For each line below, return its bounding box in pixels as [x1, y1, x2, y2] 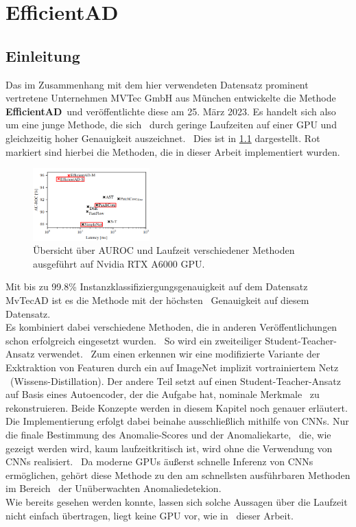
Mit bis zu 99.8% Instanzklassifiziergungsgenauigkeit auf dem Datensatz [5, 279, 308, 294]
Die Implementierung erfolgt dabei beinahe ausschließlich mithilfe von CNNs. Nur [5, 414, 349, 428]
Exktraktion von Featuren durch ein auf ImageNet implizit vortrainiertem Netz [5, 360, 339, 375]
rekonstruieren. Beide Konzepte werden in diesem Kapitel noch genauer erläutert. [5, 400, 348, 414]
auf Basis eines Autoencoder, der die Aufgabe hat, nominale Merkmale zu [5, 387, 320, 401]
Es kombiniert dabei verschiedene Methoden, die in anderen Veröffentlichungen [5, 320, 337, 334]
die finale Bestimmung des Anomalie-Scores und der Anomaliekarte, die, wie [5, 428, 331, 441]
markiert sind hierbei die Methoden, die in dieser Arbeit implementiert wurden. [5, 144, 340, 159]
